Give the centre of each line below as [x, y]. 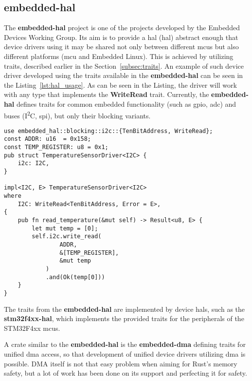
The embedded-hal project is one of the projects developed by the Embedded [122, 28]
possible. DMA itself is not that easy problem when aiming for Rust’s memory [121, 363]
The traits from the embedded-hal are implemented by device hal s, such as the [125, 309]
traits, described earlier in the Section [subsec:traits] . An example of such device [124, 66]
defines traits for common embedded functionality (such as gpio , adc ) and [126, 104]
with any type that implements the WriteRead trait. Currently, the [107, 94]
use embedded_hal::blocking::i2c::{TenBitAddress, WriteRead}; [108, 131]
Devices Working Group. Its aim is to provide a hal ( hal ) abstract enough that [121, 37]
